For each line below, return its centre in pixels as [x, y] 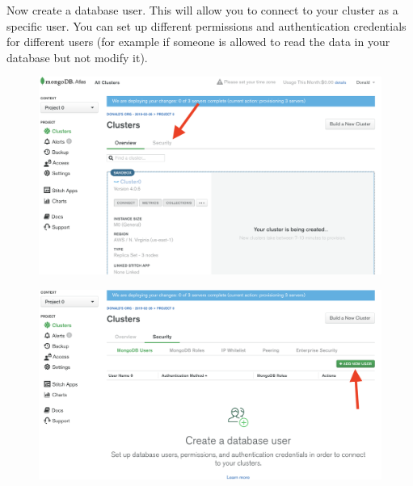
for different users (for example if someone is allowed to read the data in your [198, 42]
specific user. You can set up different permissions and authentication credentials [206, 25]
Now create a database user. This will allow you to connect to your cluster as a [202, 10]
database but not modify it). [77, 57]
